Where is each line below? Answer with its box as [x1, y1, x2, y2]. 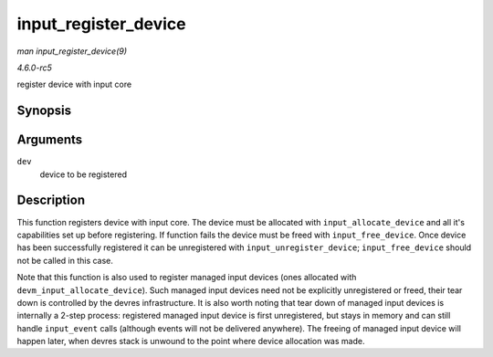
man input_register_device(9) [16, 46, 128, 57]
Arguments [16, 132, 83, 148]
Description [16, 193, 86, 208]
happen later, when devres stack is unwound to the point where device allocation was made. [16, 336, 365, 347]
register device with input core [16, 79, 132, 90]
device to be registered [39, 169, 128, 180]
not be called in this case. [16, 255, 114, 266]
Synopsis [16, 103, 72, 119]
